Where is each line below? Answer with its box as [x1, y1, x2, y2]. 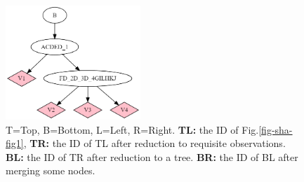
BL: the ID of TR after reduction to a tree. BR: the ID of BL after [6, 149, 298, 164]
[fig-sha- [258, 122, 293, 136]
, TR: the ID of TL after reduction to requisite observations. [23, 136, 286, 150]
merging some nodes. [6, 163, 95, 178]
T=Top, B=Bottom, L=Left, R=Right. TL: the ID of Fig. [6, 122, 259, 136]
